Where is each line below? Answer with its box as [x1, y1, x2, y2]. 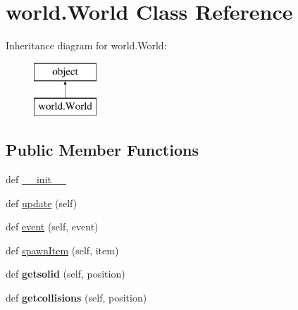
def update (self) [6, 195, 77, 210]
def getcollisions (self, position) [6, 290, 147, 305]
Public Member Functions [6, 139, 199, 161]
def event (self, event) [6, 219, 99, 234]
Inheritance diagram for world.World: [6, 38, 167, 53]
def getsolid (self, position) [6, 266, 125, 281]
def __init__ [6, 172, 66, 187]
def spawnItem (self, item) [6, 242, 119, 257]
